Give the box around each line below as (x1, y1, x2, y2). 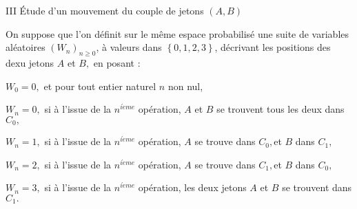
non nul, (167, 78, 203, 93)
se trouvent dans (282, 180, 352, 195)
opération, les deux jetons (138, 180, 247, 195)
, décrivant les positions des (214, 40, 331, 54)
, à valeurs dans (96, 40, 162, 54)
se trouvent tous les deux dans (216, 102, 345, 116)
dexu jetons (6, 55, 54, 69)
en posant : (93, 55, 141, 69)
